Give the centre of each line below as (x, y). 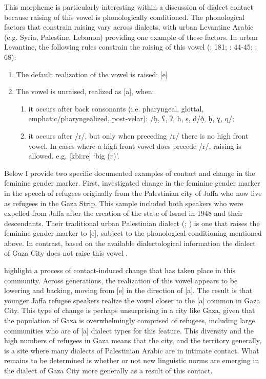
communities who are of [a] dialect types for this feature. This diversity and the (129, 330)
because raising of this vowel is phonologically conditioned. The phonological (124, 17)
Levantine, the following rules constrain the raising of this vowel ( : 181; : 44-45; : (131, 47)
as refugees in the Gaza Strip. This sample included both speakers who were (124, 203)
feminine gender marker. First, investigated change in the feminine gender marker (132, 183)
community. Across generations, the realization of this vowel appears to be (121, 280)
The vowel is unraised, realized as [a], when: (85, 91)
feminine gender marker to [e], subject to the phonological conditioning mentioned (133, 233)
